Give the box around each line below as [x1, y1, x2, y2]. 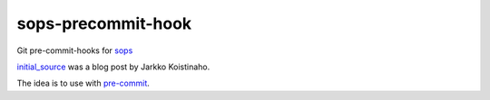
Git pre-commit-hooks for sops [16, 45, 133, 56]
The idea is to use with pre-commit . [16, 77, 150, 89]
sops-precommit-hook [16, 14, 192, 33]
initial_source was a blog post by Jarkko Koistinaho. [16, 61, 211, 72]
